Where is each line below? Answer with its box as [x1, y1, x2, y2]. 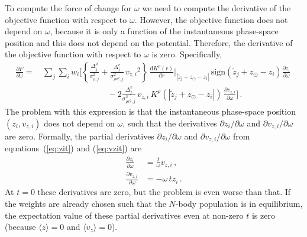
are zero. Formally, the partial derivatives [5, 129, 154, 142]
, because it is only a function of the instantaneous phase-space [50, 25, 279, 37]
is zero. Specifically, [151, 48, 222, 60]
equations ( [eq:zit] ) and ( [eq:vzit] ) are [5, 142, 142, 154]
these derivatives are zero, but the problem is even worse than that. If [37, 186, 291, 198]
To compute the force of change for [5, 2, 132, 14]
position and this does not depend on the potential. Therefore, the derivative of [5, 36, 293, 48]
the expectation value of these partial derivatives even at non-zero [5, 209, 244, 221]
